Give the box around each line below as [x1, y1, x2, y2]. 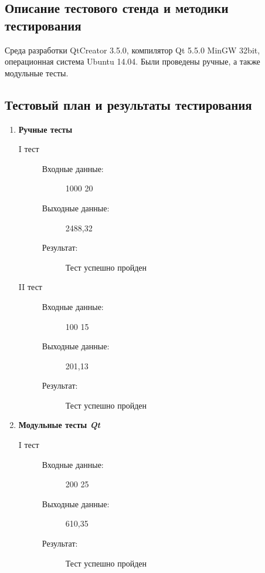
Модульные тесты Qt [18, 419, 101, 431]
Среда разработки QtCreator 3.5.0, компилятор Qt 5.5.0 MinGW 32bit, [5, 43, 260, 56]
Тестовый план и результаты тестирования [5, 95, 252, 113]
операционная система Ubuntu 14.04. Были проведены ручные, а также [5, 55, 260, 68]
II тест [18, 281, 42, 293]
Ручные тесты [18, 123, 73, 135]
